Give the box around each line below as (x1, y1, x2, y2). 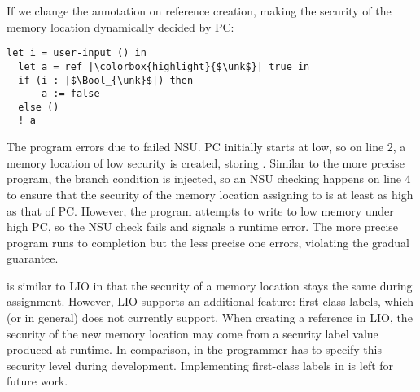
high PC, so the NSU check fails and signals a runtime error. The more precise (7, 218, 399, 235)
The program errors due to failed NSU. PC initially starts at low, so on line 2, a (7, 138, 406, 155)
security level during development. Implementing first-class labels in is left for (7, 356, 394, 373)
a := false (41, 88, 100, 100)
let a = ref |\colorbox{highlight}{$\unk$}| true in (18, 60, 310, 72)
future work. (7, 372, 68, 390)
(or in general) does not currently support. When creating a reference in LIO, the (7, 309, 413, 326)
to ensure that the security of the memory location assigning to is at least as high (7, 185, 413, 203)
